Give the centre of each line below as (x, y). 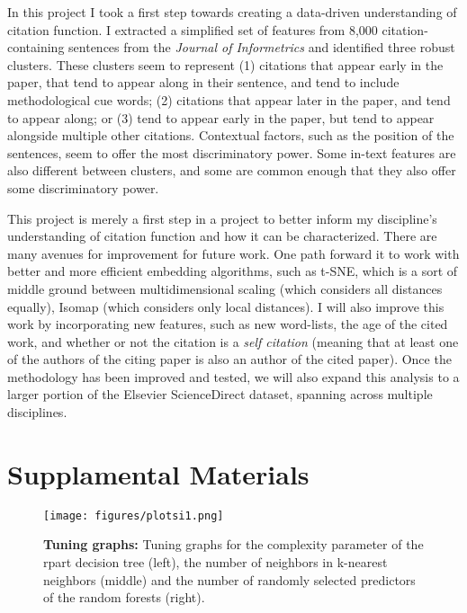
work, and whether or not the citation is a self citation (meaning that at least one (233, 341)
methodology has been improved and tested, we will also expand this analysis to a (233, 376)
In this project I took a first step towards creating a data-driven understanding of (232, 12)
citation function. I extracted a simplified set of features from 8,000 (193, 29)
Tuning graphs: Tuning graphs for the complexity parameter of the (233, 544)
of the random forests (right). (124, 597)
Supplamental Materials (158, 473)
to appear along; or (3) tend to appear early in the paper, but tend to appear (221, 117)
